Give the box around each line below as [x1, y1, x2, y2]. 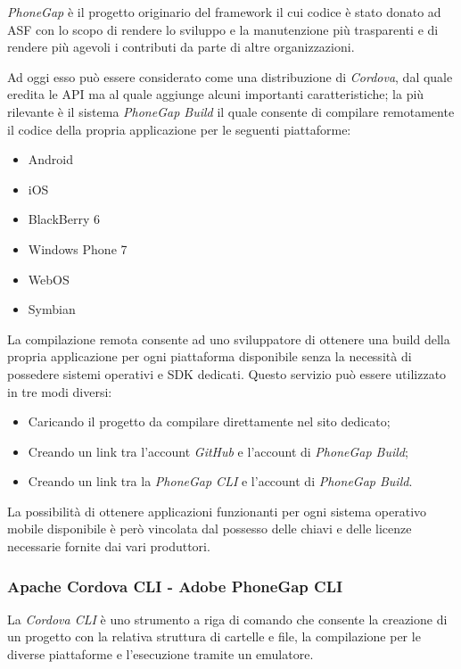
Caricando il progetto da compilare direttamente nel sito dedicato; [28, 412, 391, 431]
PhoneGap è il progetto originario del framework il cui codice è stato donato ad [7, 3, 441, 21]
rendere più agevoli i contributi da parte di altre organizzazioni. [7, 37, 355, 56]
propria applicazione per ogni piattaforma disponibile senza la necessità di [7, 347, 412, 366]
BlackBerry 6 [28, 210, 100, 228]
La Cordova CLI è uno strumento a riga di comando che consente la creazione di [7, 609, 448, 628]
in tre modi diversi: [7, 382, 112, 401]
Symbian [28, 300, 76, 318]
